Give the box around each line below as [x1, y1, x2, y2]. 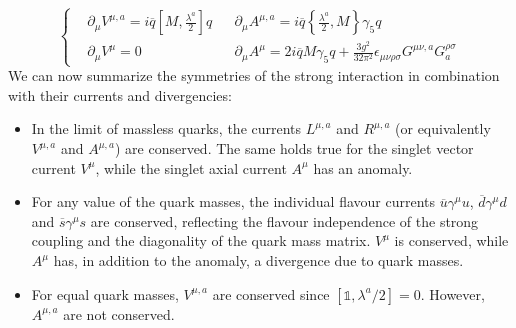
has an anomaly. [313, 157, 413, 178]
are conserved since [212, 283, 330, 304]
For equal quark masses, [31, 283, 179, 304]
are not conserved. [63, 303, 175, 324]
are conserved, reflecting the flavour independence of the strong [90, 210, 479, 231]
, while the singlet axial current [95, 157, 287, 178]
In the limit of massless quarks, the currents [31, 118, 302, 139]
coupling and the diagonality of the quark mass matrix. [31, 230, 371, 251]
